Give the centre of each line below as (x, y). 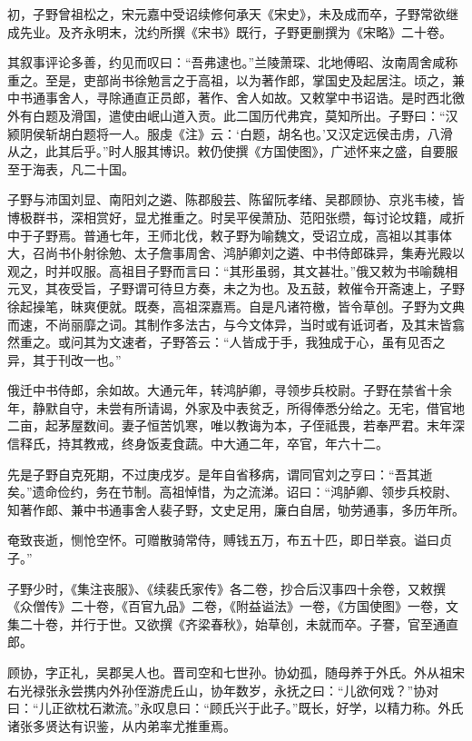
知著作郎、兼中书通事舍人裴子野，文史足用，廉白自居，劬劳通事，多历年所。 (236, 509)
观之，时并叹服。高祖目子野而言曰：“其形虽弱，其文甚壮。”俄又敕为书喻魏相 (233, 270)
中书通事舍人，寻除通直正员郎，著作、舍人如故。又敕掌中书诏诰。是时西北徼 (236, 98)
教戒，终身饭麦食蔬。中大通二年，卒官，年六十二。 (236, 444)
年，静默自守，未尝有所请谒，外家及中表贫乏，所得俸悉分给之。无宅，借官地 (236, 407)
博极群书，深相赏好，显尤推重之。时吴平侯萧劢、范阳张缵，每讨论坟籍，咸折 (236, 217)
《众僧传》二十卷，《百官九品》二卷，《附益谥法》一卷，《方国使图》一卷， (226, 606)
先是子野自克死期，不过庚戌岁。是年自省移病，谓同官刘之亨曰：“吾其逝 (220, 474)
